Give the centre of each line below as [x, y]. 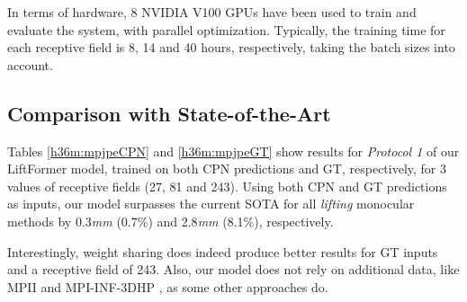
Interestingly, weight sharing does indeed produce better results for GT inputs [223, 251]
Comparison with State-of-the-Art [169, 113]
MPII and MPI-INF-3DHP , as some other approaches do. [168, 286]
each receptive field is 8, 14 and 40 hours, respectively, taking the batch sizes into [231, 47]
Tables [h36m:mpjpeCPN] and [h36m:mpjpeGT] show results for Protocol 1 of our [233, 151]
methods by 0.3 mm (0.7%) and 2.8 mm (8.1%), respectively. [171, 221]
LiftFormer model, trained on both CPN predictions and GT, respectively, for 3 [227, 169]
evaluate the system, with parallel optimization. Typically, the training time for [226, 29]
